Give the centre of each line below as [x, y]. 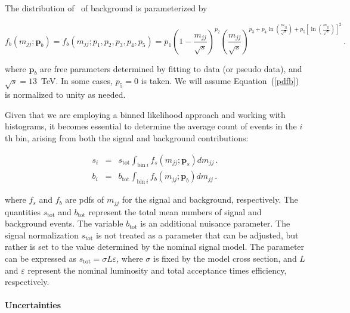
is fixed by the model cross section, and [225, 258]
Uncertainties [33, 305]
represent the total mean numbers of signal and [175, 211]
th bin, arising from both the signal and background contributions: [127, 137]
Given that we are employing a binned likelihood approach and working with [145, 114]
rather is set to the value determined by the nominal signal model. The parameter [155, 247]
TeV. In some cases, [77, 81]
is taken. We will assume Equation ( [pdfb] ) [220, 81]
